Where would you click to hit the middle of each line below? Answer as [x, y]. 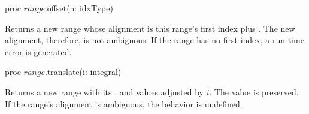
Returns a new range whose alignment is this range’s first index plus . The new [150, 28]
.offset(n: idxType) [79, 8]
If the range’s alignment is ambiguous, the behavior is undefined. [124, 103]
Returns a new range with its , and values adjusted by [104, 91]
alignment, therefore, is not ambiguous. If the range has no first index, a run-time [154, 40]
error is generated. [38, 51]
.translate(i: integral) [83, 72]
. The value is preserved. [254, 91]
